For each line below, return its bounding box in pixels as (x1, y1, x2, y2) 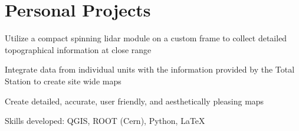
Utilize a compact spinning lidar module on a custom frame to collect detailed (5, 32, 287, 44)
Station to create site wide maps (5, 74, 121, 87)
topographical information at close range (5, 43, 152, 55)
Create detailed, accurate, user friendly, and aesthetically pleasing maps (5, 94, 264, 107)
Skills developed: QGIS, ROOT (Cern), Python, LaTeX (5, 114, 205, 127)
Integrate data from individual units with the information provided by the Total (5, 63, 295, 76)
